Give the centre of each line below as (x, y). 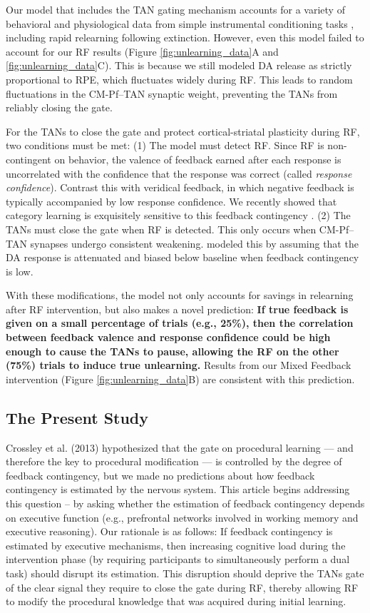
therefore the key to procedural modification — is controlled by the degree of (174, 461)
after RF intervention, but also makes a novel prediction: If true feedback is (177, 309)
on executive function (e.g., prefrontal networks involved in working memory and (182, 517)
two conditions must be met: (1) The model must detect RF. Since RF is (165, 145)
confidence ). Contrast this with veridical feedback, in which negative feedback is (180, 187)
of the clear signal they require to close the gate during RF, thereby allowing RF (182, 587)
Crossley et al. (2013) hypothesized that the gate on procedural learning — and (180, 447)
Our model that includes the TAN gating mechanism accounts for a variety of (175, 9)
